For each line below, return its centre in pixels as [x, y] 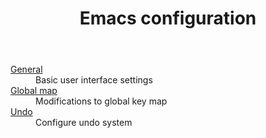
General [26, 69]
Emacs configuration [168, 18]
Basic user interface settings [94, 80]
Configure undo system [84, 123]
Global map [34, 91]
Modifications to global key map [101, 101]
